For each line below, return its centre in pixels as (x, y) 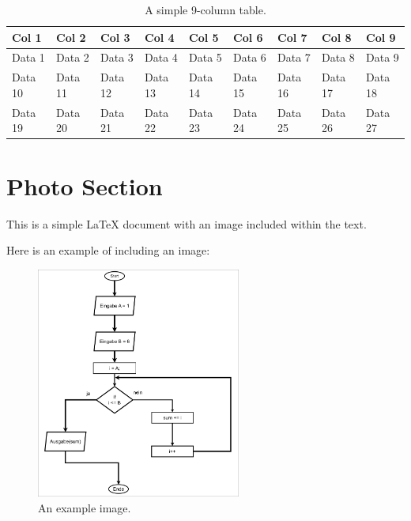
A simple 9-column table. (205, 9)
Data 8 (338, 57)
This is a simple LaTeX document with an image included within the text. (187, 223)
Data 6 (250, 57)
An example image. (85, 507)
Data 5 (205, 57)
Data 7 (294, 57)
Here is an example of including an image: (108, 250)
